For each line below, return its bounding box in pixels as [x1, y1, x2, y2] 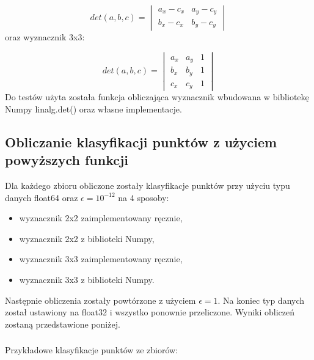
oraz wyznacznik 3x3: [5, 31, 85, 43]
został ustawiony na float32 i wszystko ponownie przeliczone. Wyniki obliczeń [5, 306, 295, 318]
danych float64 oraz [5, 191, 78, 204]
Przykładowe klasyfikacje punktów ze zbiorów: [5, 343, 178, 356]
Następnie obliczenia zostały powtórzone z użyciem [5, 293, 196, 306]
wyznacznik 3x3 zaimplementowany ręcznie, [19, 252, 183, 265]
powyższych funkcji [5, 150, 129, 169]
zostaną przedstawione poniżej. [5, 317, 120, 330]
